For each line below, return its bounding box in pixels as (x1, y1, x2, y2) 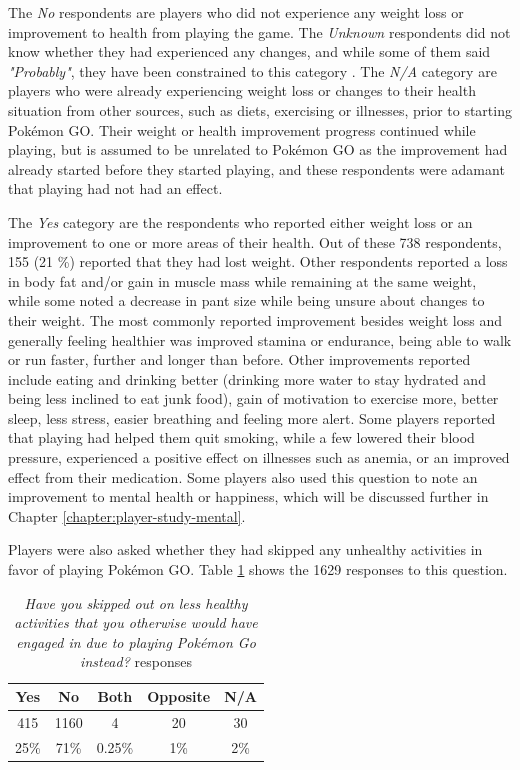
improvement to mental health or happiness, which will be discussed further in (8, 486, 489, 507)
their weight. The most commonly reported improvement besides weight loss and (8, 309, 502, 330)
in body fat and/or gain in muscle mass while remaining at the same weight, (8, 270, 477, 291)
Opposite (147, 686, 211, 706)
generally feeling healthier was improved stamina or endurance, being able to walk (8, 329, 512, 350)
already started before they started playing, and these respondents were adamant (8, 158, 505, 179)
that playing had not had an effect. (8, 178, 223, 199)
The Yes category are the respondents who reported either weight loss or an (8, 211, 473, 232)
